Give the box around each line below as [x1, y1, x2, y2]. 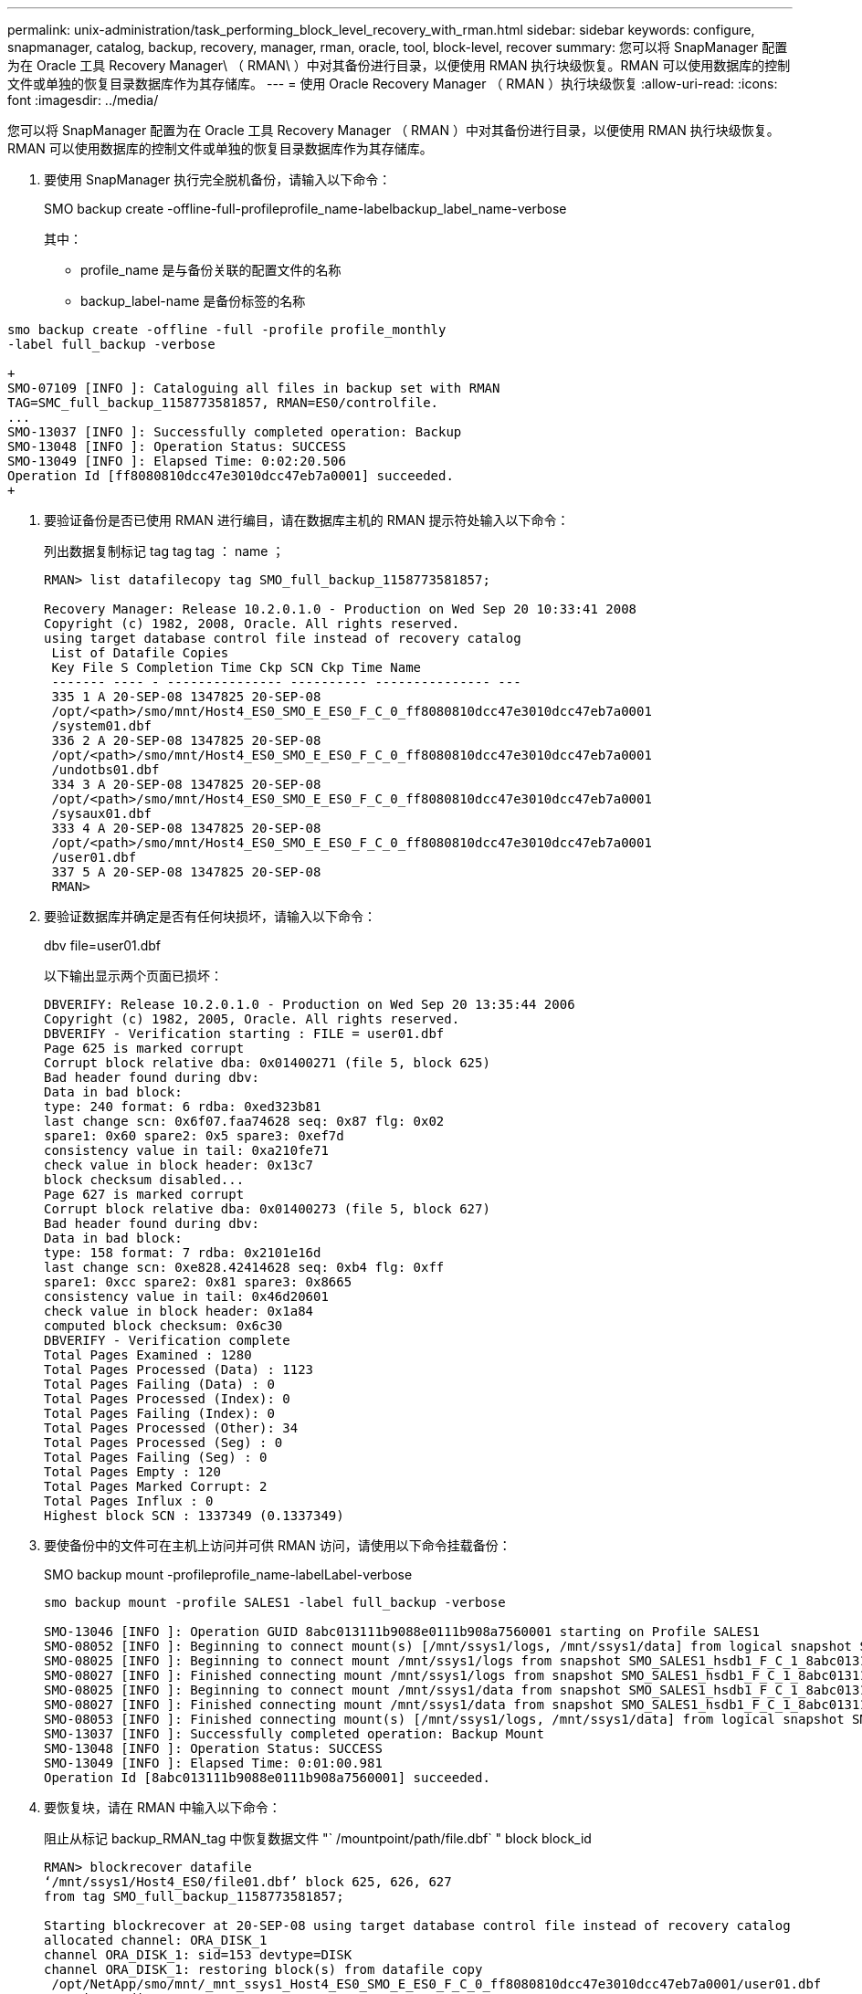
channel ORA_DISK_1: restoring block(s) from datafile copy [44, 1962, 483, 1977]
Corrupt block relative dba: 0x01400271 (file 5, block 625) [44, 1055, 490, 1070]
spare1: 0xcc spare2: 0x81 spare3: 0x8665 [44, 1275, 352, 1289]
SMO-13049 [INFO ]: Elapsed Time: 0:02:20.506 [7, 454, 346, 468]
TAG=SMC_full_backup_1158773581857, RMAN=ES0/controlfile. [7, 395, 439, 410]
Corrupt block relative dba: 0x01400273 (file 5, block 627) [44, 1202, 490, 1216]
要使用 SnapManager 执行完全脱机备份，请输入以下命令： [44, 172, 392, 187]
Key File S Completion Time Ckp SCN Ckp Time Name [51, 660, 422, 675]
